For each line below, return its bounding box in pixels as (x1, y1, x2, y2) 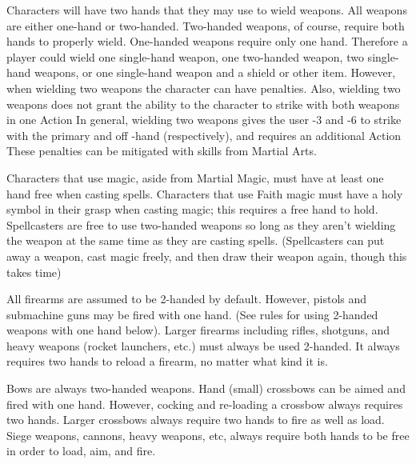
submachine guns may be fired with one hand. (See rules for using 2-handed (6, 306, 378, 322)
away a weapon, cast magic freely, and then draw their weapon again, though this (6, 247, 407, 264)
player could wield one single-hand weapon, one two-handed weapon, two (6, 48, 364, 65)
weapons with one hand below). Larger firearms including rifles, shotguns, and (6, 322, 390, 338)
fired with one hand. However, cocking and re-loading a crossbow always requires (6, 395, 403, 412)
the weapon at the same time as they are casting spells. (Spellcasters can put (6, 232, 385, 249)
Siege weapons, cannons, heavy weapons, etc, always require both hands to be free (6, 426, 410, 443)
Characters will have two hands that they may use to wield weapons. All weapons (6, 2, 407, 18)
